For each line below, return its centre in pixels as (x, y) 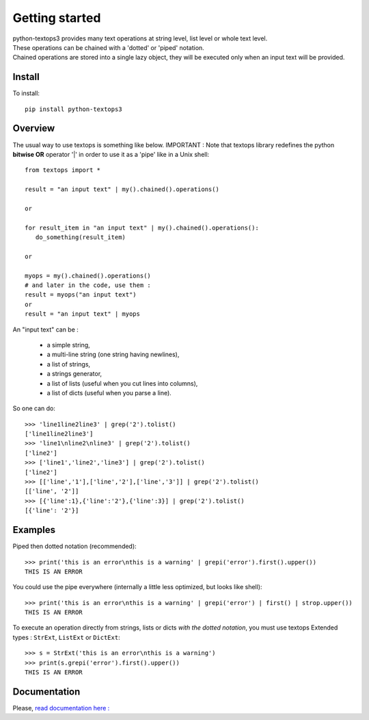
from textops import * (63, 170)
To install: (26, 93)
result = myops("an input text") (81, 295)
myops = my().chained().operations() (88, 275)
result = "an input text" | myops (82, 314)
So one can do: (34, 408)
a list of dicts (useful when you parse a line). (109, 393)
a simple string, (68, 345)
